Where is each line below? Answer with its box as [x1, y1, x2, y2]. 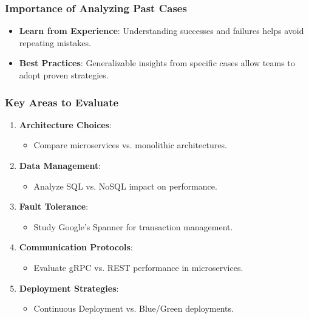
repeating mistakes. [19, 36, 91, 49]
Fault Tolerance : [19, 200, 89, 213]
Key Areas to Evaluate [5, 94, 119, 109]
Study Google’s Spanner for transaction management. [33, 220, 233, 233]
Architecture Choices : [19, 118, 112, 131]
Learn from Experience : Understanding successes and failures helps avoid [19, 24, 304, 37]
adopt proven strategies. [19, 69, 109, 81]
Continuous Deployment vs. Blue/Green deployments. [33, 302, 234, 315]
